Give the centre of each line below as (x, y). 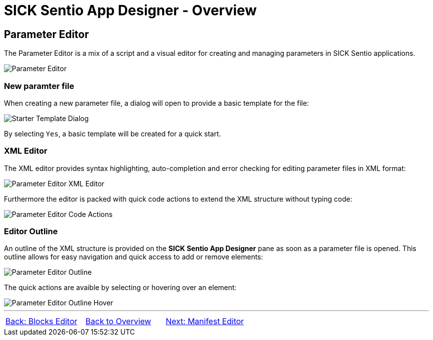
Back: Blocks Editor (42, 321)
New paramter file (39, 86)
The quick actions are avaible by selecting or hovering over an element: (120, 288)
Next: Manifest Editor (205, 321)
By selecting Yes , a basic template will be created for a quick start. (113, 133)
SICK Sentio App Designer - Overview (130, 10)
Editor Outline (31, 232)
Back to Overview (118, 321)
